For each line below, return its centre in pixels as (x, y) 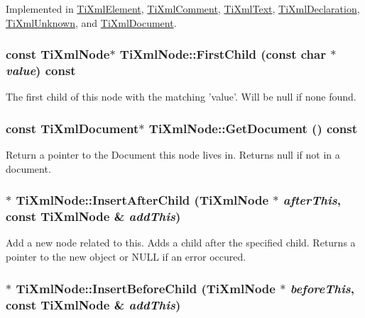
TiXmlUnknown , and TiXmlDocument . (91, 22)
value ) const (41, 70)
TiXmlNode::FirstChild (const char (223, 54)
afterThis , (312, 200)
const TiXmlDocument (72, 128)
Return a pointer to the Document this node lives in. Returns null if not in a (173, 155)
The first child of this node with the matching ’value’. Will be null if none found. (181, 97)
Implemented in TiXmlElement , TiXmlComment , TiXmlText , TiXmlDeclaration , (183, 8)
